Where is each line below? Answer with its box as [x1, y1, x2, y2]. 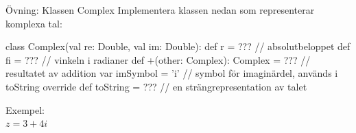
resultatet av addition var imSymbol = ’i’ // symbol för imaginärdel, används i [5, 66, 338, 80]
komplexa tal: [5, 16, 62, 30]
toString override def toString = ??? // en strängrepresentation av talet [5, 79, 307, 93]
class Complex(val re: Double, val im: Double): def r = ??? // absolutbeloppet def [5, 39, 351, 53]
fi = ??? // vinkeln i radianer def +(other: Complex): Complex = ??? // [5, 52, 311, 66]
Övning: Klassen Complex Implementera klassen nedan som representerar [5, 3, 315, 16]
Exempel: [5, 102, 45, 117]
